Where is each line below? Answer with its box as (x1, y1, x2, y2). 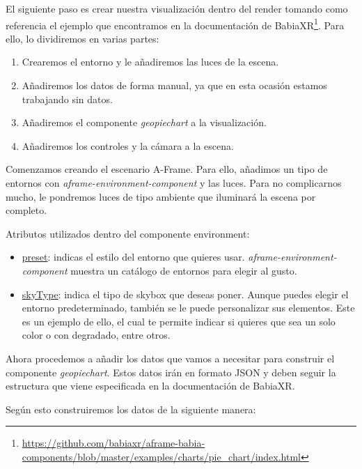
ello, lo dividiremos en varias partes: (6, 31, 159, 45)
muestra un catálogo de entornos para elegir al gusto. (70, 263, 297, 277)
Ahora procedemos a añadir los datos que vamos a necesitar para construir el (6, 351, 335, 365)
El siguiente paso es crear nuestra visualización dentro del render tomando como (6, 1, 348, 15)
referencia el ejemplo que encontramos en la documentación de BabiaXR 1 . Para (6, 15, 345, 32)
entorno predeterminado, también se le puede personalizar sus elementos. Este (22, 300, 355, 315)
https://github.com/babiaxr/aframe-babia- (22, 436, 205, 450)
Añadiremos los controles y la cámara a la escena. (22, 138, 234, 153)
